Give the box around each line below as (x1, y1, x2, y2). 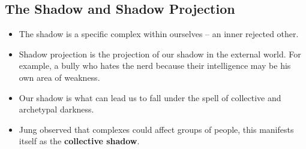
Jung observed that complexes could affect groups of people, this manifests (19, 123, 294, 135)
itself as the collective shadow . (19, 135, 140, 147)
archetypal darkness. (19, 103, 94, 115)
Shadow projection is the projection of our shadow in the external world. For (19, 47, 301, 60)
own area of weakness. (19, 71, 100, 83)
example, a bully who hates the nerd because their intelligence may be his (19, 59, 291, 72)
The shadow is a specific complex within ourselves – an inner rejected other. (19, 28, 299, 40)
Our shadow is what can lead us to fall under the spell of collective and (19, 91, 281, 104)
